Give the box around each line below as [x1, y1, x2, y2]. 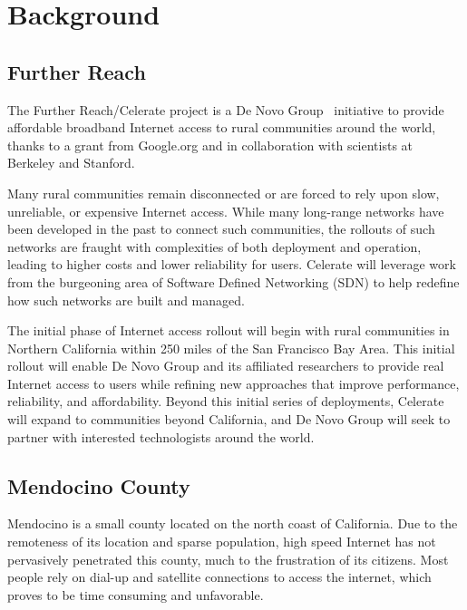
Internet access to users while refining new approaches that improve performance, [7, 373, 460, 392]
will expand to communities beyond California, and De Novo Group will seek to [7, 410, 451, 429]
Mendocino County [7, 471, 190, 499]
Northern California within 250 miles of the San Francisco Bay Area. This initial [7, 338, 455, 357]
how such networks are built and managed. [7, 290, 245, 309]
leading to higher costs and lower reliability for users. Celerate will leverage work [7, 255, 456, 274]
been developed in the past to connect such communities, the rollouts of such [7, 219, 435, 238]
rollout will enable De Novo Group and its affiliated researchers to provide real [7, 356, 444, 375]
